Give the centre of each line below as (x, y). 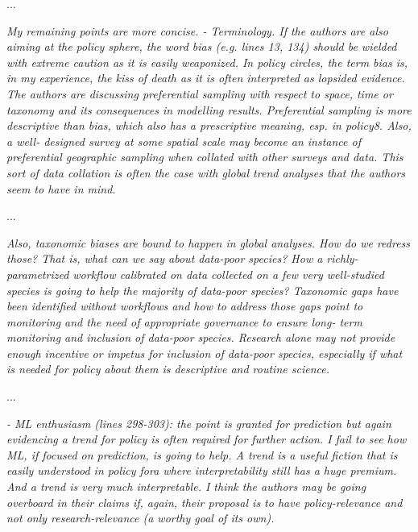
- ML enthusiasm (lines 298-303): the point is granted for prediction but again (199, 423)
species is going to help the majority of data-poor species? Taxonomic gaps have (203, 290)
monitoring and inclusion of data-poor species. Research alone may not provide (201, 337)
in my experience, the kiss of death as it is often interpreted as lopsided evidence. (206, 78)
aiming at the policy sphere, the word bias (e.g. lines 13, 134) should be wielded (202, 46)
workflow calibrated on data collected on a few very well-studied (228, 274)
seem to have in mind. (61, 188)
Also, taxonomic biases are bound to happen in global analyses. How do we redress (209, 242)
